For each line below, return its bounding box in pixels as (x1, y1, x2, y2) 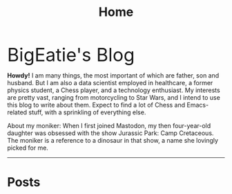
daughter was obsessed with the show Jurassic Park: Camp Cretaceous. (7, 129, 214, 137)
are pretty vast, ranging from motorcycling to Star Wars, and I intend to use (7, 94, 221, 102)
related (7, 108, 28, 116)
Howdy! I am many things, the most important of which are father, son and (7, 71, 220, 80)
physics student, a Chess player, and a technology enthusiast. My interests (7, 86, 220, 94)
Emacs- (186, 101, 209, 109)
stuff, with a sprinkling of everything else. (28, 108, 146, 116)
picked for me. (7, 143, 48, 152)
